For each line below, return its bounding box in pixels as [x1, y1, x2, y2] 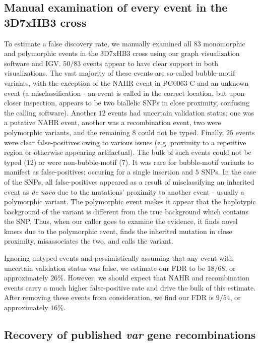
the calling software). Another [4, 107, 96, 118]
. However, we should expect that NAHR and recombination [63, 272, 249, 283]
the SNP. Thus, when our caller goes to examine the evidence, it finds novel [4, 216, 238, 226]
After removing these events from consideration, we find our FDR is [4, 292, 214, 303]
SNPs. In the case [201, 166, 256, 177]
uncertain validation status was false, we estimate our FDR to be [4, 262, 205, 273]
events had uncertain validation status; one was [108, 107, 254, 118]
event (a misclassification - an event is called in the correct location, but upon [4, 87, 245, 98]
